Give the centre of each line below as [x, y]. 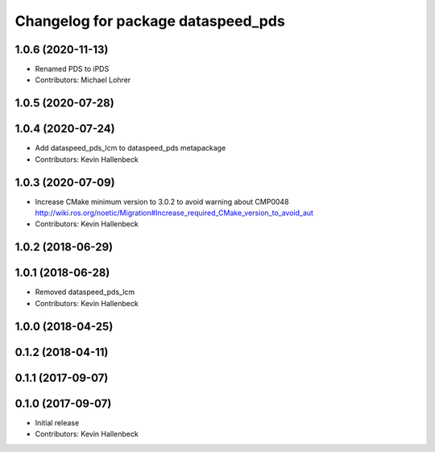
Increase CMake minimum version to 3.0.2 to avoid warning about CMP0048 [162, 201]
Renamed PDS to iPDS [72, 69]
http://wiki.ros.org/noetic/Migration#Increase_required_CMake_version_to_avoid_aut [174, 213]
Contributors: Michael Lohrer [83, 80]
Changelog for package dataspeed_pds [150, 21]
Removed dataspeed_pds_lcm [85, 292]
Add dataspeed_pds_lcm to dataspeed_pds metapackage [130, 148]
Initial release [57, 422]
